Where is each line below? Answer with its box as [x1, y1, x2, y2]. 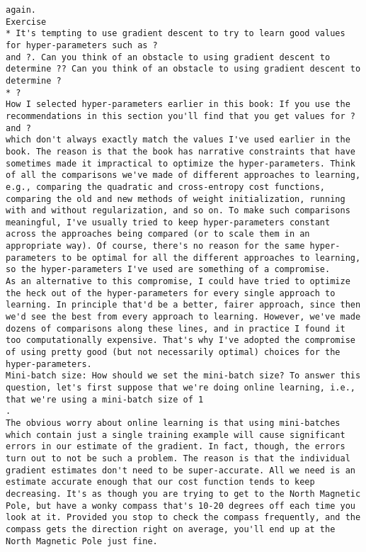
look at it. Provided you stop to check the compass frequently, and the [6, 512, 361, 523]
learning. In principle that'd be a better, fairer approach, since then [6, 300, 361, 310]
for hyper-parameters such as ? [6, 40, 158, 50]
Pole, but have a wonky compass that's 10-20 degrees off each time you [6, 500, 355, 511]
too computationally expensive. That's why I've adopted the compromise [6, 335, 355, 346]
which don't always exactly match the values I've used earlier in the [6, 135, 350, 145]
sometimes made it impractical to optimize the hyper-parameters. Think [6, 158, 355, 169]
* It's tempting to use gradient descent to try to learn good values [6, 28, 345, 39]
